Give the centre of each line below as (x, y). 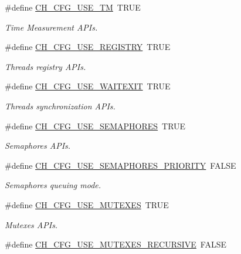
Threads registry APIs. (45, 66)
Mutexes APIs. (31, 224)
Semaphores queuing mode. (53, 185)
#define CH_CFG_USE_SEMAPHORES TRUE (95, 126)
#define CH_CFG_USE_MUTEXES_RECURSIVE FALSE (116, 244)
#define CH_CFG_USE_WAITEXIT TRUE (88, 86)
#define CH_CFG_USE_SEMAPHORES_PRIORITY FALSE (120, 165)
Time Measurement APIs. (51, 27)
